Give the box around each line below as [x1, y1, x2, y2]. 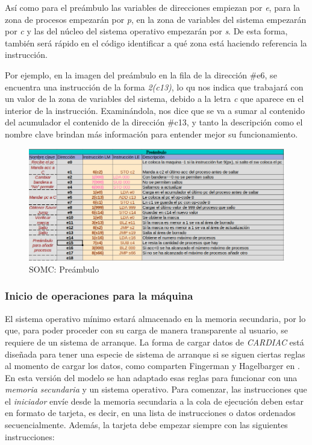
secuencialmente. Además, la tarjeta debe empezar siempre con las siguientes [5, 418, 288, 431]
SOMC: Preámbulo [29, 262, 99, 275]
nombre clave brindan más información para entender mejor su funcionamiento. [5, 127, 298, 140]
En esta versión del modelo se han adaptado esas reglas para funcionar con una [5, 371, 298, 383]
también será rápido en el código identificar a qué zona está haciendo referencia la [5, 36, 307, 49]
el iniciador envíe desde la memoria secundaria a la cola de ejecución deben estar [5, 394, 304, 407]
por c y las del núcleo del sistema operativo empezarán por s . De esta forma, [5, 25, 288, 37]
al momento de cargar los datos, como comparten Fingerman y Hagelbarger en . [5, 359, 300, 372]
